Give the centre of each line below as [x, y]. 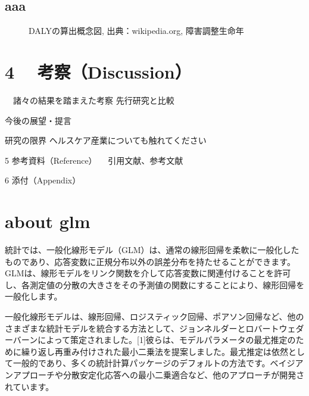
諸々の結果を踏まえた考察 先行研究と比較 [93, 100]
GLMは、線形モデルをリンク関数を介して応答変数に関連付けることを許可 [148, 273]
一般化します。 [34, 296]
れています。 [29, 386]
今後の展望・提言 [38, 120]
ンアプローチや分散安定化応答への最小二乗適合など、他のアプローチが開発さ [155, 374]
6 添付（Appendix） [43, 180]
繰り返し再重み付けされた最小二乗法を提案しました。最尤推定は [146, 351]
